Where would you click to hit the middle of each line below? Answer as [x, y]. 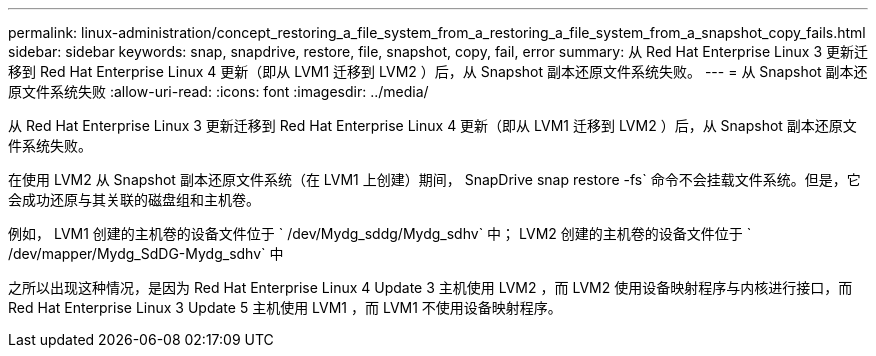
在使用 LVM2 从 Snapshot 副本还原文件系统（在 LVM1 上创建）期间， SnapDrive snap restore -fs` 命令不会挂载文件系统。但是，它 [434, 179]
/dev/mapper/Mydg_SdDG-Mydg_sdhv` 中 [146, 253]
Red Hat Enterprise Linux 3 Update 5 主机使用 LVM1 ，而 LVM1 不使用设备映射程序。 [285, 307]
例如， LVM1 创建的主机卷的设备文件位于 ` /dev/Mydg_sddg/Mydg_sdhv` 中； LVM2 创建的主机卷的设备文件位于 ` [380, 233]
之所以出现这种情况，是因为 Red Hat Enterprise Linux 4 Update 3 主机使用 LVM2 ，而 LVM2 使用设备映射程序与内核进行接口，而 [430, 287]
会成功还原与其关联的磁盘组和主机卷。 [134, 199]
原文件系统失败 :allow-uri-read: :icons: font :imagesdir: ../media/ [218, 91]
